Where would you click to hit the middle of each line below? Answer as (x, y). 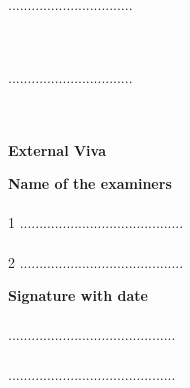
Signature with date (78, 295)
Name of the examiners (90, 183)
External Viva (57, 149)
